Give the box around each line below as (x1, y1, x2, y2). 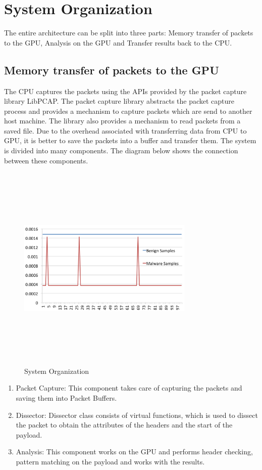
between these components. (4, 155, 88, 165)
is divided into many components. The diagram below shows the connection (4, 145, 238, 156)
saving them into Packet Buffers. (16, 392, 117, 403)
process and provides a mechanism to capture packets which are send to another (4, 105, 252, 116)
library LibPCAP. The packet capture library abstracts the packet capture (4, 96, 235, 106)
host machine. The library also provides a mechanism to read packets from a (4, 115, 241, 126)
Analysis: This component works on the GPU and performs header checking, (16, 446, 253, 457)
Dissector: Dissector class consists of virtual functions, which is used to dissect (16, 409, 258, 420)
